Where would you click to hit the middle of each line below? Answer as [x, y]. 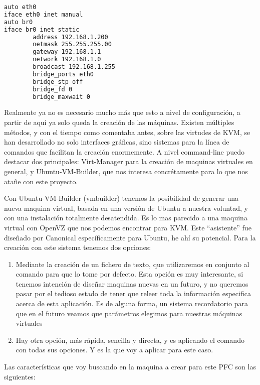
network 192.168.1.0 [67, 59]
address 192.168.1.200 [70, 37]
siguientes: [20, 376]
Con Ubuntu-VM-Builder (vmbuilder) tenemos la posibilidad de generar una [121, 198]
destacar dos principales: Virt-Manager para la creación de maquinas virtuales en [128, 161]
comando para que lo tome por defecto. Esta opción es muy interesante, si [129, 274]
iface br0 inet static [42, 29]
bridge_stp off [58, 82]
